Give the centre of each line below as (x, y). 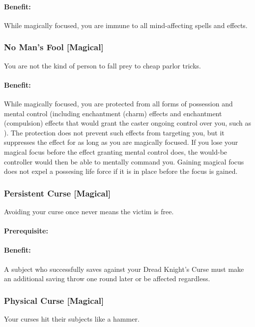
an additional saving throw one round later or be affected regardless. (107, 278)
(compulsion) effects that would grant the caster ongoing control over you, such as (127, 123)
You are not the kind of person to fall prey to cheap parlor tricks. (102, 65)
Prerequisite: (26, 231)
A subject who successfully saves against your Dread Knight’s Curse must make (124, 269)
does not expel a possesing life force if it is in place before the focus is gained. (121, 171)
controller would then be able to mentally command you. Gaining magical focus (124, 161)
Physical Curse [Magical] (54, 300)
